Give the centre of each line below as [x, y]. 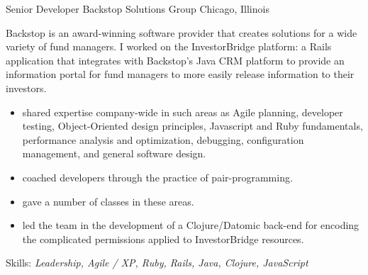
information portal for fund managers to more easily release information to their [180, 74]
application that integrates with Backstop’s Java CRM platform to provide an [175, 60]
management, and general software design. [114, 153]
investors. [26, 88]
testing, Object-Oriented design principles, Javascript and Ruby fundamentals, [193, 126]
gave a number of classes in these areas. [108, 201]
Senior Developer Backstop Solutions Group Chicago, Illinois [138, 9]
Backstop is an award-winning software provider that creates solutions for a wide [182, 32]
